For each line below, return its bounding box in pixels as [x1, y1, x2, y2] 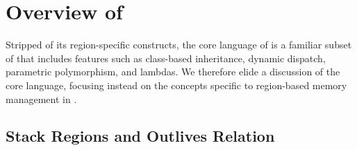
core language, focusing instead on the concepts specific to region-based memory [6, 77, 347, 92]
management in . [6, 91, 77, 106]
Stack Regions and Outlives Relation [6, 125, 275, 147]
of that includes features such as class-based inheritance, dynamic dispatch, [6, 50, 326, 65]
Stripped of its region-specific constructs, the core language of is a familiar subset [6, 37, 352, 52]
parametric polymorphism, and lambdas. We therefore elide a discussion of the [6, 64, 340, 79]
